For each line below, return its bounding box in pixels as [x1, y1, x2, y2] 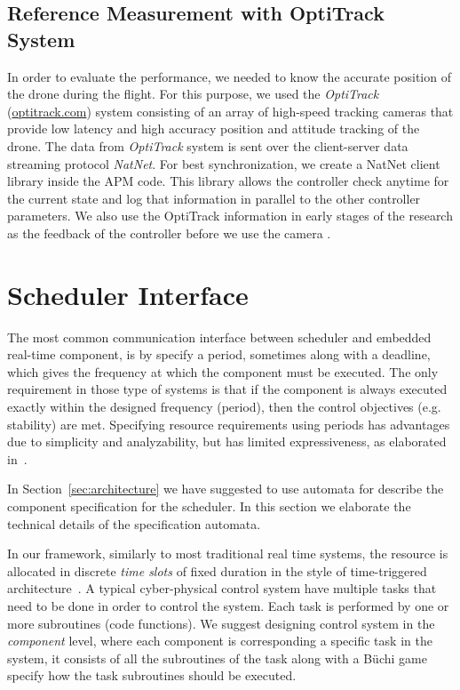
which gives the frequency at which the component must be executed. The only [7, 362, 439, 381]
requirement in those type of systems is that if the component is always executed [7, 380, 448, 398]
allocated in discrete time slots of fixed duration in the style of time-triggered [7, 561, 427, 580]
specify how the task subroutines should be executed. [7, 666, 297, 685]
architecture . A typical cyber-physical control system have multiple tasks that [7, 579, 437, 598]
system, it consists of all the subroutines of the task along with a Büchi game [7, 648, 427, 667]
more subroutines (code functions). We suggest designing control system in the [7, 614, 435, 632]
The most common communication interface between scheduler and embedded [7, 327, 432, 346]
